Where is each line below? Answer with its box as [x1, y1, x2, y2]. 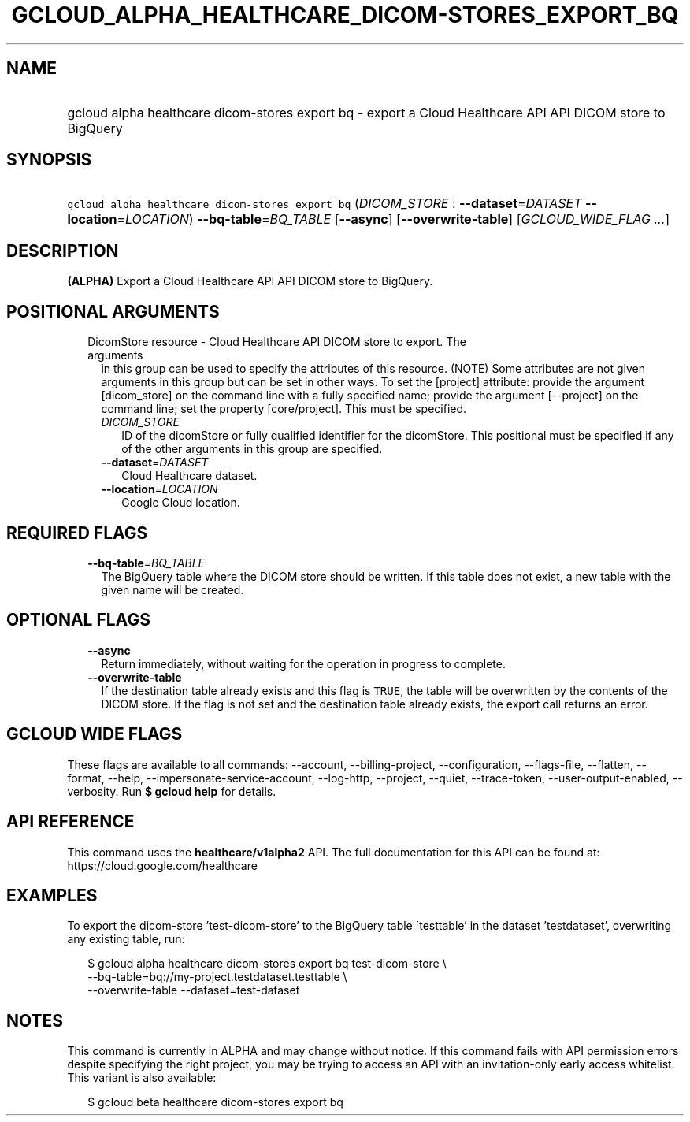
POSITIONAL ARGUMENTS [6, 301, 220, 321]
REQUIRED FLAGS [6, 522, 148, 543]
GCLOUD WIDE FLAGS [6, 724, 183, 745]
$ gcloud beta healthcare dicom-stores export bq [87, 1095, 343, 1109]
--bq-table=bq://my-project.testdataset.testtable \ [87, 970, 347, 984]
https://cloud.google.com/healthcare [67, 858, 258, 872]
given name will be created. [101, 582, 244, 596]
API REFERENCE [6, 812, 135, 832]
